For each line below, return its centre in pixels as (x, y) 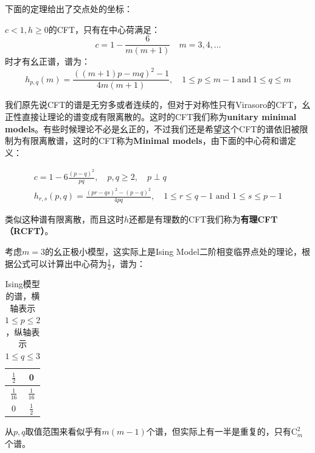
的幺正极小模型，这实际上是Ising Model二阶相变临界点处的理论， (173, 251)
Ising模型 (22, 284)
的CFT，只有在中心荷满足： (104, 29)
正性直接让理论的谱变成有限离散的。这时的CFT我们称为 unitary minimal (151, 116)
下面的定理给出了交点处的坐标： (69, 9)
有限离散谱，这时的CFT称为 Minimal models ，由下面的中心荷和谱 (154, 141)
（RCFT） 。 (29, 231)
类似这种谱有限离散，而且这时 (64, 219)
